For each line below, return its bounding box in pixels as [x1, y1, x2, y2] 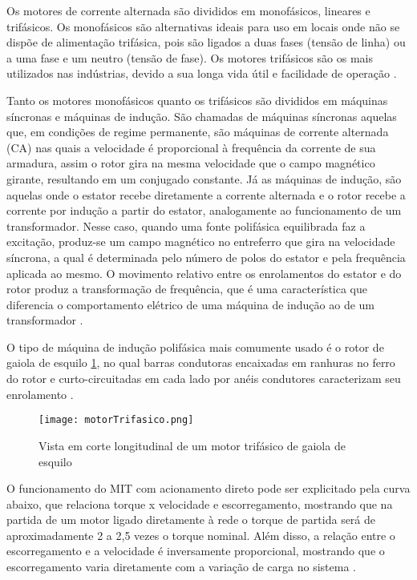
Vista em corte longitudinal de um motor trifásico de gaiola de [38, 437, 346, 453]
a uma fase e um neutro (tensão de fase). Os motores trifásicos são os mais [6, 49, 373, 66]
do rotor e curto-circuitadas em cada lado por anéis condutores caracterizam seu [6, 370, 401, 387]
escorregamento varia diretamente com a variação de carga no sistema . [6, 558, 356, 575]
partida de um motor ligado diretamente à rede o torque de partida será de [6, 511, 376, 528]
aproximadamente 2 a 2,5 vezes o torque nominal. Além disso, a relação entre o [6, 526, 395, 543]
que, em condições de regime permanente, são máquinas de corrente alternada [6, 123, 389, 140]
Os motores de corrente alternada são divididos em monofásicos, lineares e [6, 2, 370, 18]
